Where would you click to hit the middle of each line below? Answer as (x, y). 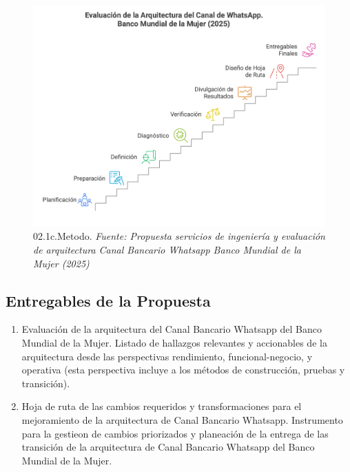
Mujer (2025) (61, 263)
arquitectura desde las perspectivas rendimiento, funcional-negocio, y (167, 356)
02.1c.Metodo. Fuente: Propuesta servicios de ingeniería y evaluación (179, 236)
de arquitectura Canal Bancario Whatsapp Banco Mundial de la (167, 249)
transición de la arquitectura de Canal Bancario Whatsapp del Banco (168, 447)
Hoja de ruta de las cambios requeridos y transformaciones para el (162, 406)
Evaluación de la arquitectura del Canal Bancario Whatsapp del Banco (172, 329)
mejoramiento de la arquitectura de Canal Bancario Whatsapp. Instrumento (182, 419)
